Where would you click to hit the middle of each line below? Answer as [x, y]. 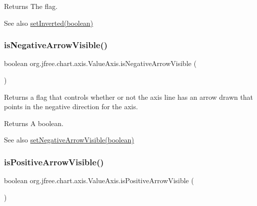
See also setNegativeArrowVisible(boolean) [69, 140]
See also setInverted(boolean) [49, 23]
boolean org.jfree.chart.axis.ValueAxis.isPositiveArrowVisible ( [99, 180]
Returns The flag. [31, 6]
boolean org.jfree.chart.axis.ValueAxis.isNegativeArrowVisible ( [100, 63]
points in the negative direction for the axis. [71, 106]
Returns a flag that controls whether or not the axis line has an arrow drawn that [128, 97]
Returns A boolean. [34, 123]
